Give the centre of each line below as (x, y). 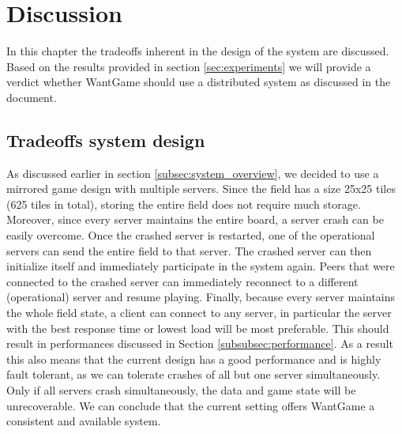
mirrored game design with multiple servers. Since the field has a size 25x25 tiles (201, 189)
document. (32, 97)
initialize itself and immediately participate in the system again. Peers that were (201, 266)
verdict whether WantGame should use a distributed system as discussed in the (199, 82)
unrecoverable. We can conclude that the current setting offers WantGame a (191, 405)
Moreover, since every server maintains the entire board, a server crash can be (195, 219)
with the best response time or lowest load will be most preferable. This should (198, 328)
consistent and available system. (84, 421)
